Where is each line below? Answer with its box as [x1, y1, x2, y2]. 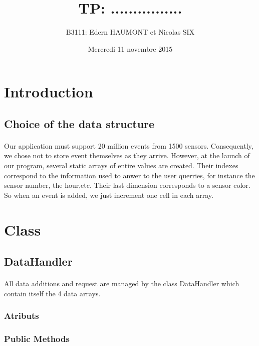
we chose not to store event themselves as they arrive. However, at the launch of [4, 150, 250, 161]
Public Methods [4, 332, 70, 345]
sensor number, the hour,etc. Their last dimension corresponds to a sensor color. [4, 180, 250, 190]
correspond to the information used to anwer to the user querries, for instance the [4, 170, 255, 180]
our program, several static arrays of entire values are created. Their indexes [4, 160, 238, 171]
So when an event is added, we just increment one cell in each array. [4, 189, 213, 200]
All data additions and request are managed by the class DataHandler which [4, 278, 239, 289]
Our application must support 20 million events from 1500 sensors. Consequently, [4, 140, 253, 151]
